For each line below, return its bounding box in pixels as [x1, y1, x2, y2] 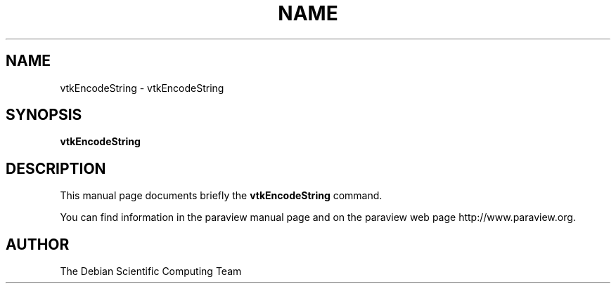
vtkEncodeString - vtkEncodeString [60, 81, 224, 94]
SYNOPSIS [6, 106, 82, 124]
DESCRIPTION [6, 159, 106, 177]
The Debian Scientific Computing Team [60, 265, 242, 278]
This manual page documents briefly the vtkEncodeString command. [60, 189, 383, 202]
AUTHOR [6, 235, 70, 253]
